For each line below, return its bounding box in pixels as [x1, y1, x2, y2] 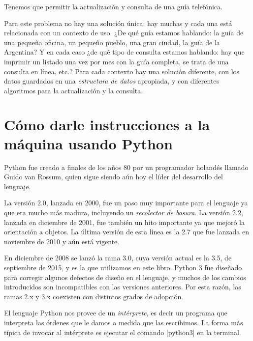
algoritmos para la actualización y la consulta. [4, 85, 143, 95]
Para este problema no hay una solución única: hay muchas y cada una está [4, 18, 232, 28]
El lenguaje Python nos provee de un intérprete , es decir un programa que [4, 308, 227, 318]
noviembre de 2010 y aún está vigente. [4, 236, 120, 246]
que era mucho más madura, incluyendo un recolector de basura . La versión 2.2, [4, 207, 243, 218]
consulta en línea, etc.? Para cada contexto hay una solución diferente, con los [4, 66, 240, 76]
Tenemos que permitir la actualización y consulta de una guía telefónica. [4, 1, 222, 11]
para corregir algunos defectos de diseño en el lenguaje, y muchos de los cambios [4, 272, 246, 282]
